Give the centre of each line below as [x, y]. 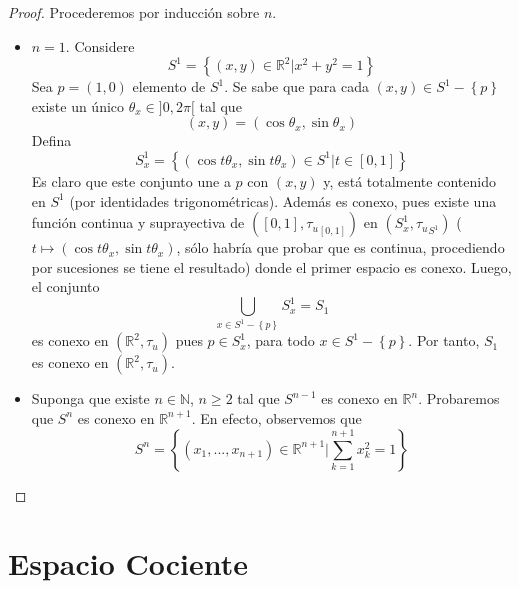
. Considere [100, 45]
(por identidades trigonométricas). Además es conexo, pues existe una [283, 200]
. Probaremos [459, 398]
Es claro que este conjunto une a [131, 180]
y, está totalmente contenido [409, 180]
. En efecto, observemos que [276, 417]
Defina [51, 140]
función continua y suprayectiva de [138, 222]
